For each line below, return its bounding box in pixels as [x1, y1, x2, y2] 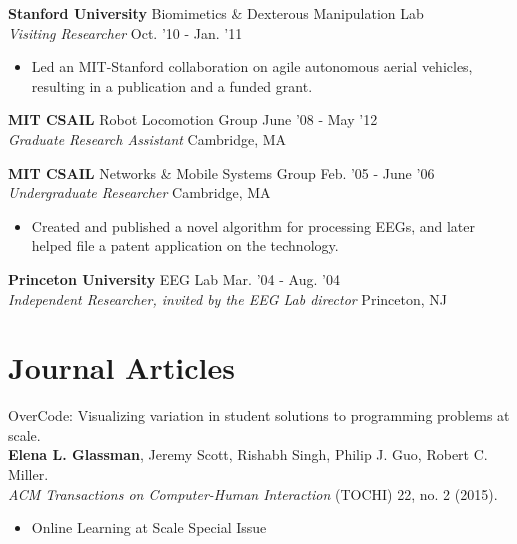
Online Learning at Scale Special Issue [31, 517, 267, 538]
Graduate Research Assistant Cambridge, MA [8, 128, 287, 149]
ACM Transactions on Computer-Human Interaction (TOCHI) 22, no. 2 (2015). [8, 483, 498, 504]
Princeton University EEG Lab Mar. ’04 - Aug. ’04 [8, 268, 340, 289]
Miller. [8, 464, 49, 485]
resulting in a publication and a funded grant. [31, 75, 313, 96]
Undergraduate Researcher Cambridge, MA [8, 182, 271, 203]
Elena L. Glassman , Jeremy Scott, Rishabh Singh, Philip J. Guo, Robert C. [8, 444, 488, 465]
